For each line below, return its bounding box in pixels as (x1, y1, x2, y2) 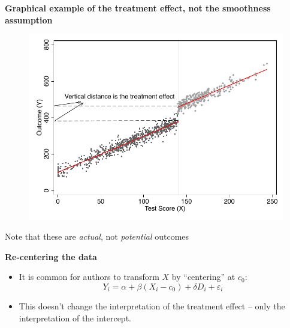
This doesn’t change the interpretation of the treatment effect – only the (19, 299, 285, 312)
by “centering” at (171, 270, 235, 283)
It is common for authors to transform (19, 270, 159, 283)
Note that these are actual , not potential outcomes (5, 230, 189, 243)
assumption (5, 13, 53, 26)
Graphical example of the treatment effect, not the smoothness (5, 2, 271, 14)
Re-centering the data (5, 250, 97, 263)
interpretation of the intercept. (19, 311, 131, 324)
